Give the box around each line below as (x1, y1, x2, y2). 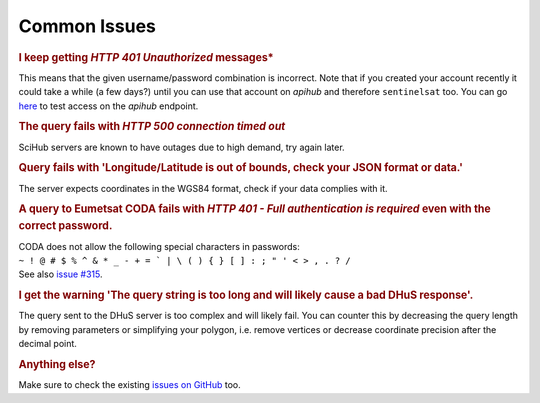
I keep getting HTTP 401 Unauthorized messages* (18, 50, 274, 64)
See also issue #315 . (18, 268, 103, 280)
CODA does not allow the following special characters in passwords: (18, 240, 300, 252)
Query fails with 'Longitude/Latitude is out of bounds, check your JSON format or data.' (18, 161, 464, 175)
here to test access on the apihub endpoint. (18, 100, 199, 112)
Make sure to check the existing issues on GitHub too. (18, 379, 242, 391)
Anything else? (18, 358, 96, 371)
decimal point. (18, 338, 77, 350)
